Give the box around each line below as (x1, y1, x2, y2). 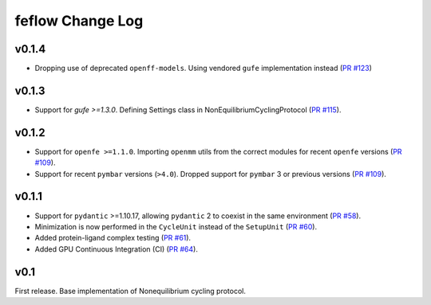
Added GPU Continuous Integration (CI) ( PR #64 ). (34, 244, 199, 254)
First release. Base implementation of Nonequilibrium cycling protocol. (14, 286, 247, 295)
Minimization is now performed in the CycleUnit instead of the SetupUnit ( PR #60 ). (34, 221, 318, 231)
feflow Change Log (14, 12, 144, 29)
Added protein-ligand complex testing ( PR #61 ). (34, 233, 192, 243)
